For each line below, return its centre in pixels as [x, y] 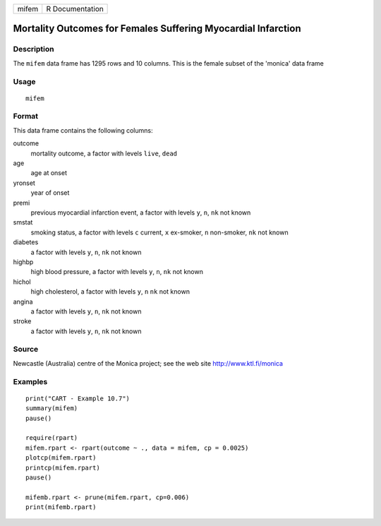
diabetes [26, 242]
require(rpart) [52, 438]
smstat [23, 222]
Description [34, 49]
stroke [22, 321]
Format [26, 116]
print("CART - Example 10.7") [78, 398]
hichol [22, 282]
